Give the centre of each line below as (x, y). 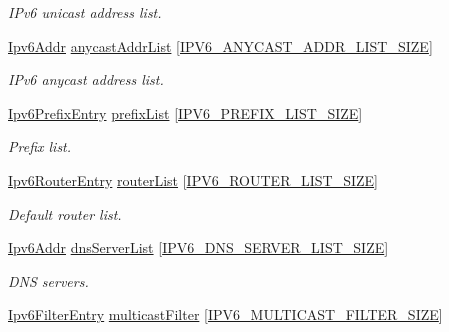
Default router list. (65, 213)
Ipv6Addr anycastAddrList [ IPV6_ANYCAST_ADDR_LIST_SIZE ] (220, 45)
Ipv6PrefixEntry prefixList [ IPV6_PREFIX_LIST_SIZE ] (185, 112)
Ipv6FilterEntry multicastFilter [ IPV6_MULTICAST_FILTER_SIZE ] (225, 314)
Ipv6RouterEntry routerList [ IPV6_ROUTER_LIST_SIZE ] (193, 179)
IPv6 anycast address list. (86, 79)
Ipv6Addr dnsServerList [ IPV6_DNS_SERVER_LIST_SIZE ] (198, 247)
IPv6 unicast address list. (85, 12)
